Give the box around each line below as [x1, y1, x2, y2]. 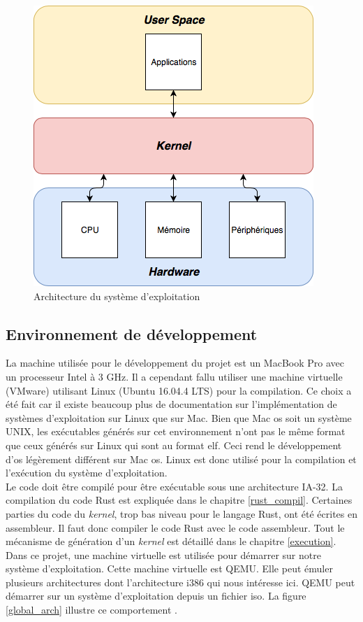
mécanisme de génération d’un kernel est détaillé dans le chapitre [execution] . [6, 534, 336, 549]
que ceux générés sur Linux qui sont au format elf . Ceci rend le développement [6, 437, 342, 452]
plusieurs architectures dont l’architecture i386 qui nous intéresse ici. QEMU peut [6, 574, 355, 589]
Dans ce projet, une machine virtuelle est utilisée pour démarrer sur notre [6, 547, 321, 562]
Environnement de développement [6, 323, 258, 344]
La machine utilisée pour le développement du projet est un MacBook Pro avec [6, 355, 345, 370]
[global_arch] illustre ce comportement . [6, 602, 177, 617]
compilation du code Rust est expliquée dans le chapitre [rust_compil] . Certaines [6, 493, 353, 507]
